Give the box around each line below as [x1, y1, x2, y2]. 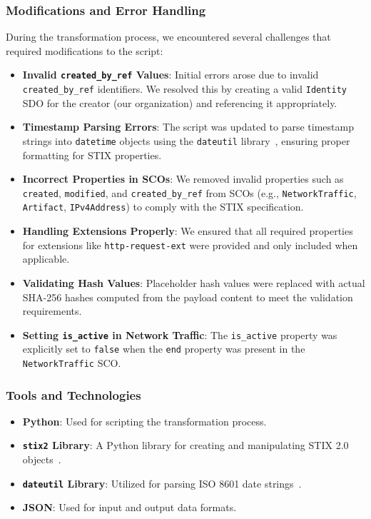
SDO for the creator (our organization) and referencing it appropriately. [22, 95, 337, 110]
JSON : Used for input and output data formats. [22, 500, 237, 515]
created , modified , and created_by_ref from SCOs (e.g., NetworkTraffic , [22, 185, 357, 200]
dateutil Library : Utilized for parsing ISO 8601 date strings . [22, 475, 302, 490]
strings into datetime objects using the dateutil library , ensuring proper [22, 133, 350, 148]
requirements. [22, 303, 82, 318]
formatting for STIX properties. [22, 147, 162, 162]
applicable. [22, 251, 70, 266]
